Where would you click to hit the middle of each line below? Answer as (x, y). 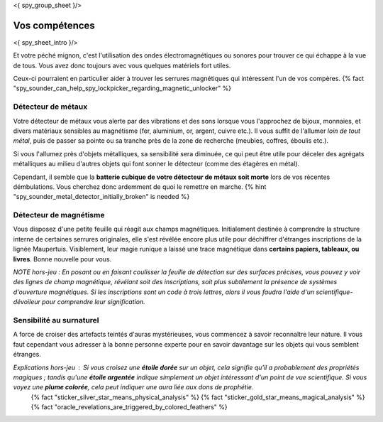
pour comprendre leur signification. (93, 302)
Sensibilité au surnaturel (56, 320)
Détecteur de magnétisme (59, 215)
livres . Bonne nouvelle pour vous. (62, 259)
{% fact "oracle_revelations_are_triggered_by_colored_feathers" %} (129, 407)
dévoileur (27, 302)
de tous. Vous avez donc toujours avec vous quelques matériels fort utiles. (122, 65)
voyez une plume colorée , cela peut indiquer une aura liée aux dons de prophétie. (133, 387)
